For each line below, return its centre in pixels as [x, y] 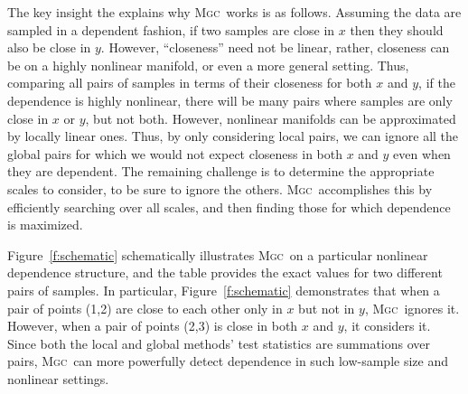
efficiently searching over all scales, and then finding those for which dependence [229, 206]
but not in [327, 308]
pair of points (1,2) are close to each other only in [145, 308]
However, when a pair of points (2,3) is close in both [153, 326]
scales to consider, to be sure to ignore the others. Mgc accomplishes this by [220, 188]
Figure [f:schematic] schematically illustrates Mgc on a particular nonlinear [218, 254]
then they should [397, 29]
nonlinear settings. [58, 378]
